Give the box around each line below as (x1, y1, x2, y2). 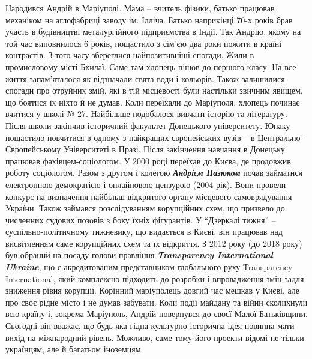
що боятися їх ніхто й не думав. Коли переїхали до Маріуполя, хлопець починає (5, 95, 300, 108)
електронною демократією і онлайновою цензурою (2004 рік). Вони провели (5, 178, 286, 190)
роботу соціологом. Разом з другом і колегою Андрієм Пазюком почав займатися (5, 166, 302, 179)
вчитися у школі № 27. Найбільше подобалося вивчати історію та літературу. (5, 107, 287, 120)
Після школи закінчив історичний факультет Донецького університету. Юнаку (5, 119, 290, 131)
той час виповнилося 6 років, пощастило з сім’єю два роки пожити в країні (5, 37, 282, 49)
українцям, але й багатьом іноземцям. (5, 343, 143, 355)
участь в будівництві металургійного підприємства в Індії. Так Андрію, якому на (5, 25, 301, 38)
